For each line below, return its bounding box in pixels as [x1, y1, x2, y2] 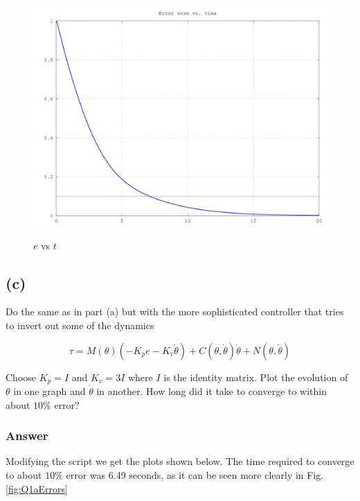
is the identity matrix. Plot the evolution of [163, 369, 348, 384]
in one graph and [13, 384, 86, 398]
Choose [6, 369, 37, 384]
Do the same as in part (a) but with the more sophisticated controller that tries [6, 304, 344, 319]
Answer [6, 427, 48, 444]
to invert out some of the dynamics [6, 317, 154, 332]
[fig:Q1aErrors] [6, 481, 68, 495]
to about [6, 468, 42, 482]
